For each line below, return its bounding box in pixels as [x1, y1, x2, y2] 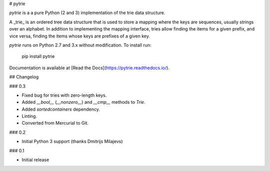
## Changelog [9, 74, 39, 80]
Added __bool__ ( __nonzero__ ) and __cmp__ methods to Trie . [21, 99, 145, 105]
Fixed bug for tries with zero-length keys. [21, 92, 107, 98]
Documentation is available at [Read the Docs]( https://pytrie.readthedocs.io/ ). [9, 65, 170, 71]
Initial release [21, 157, 49, 163]
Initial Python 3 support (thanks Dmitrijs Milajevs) [21, 139, 123, 145]
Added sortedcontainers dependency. [21, 106, 100, 112]
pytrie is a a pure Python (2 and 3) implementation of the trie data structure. [9, 10, 165, 16]
